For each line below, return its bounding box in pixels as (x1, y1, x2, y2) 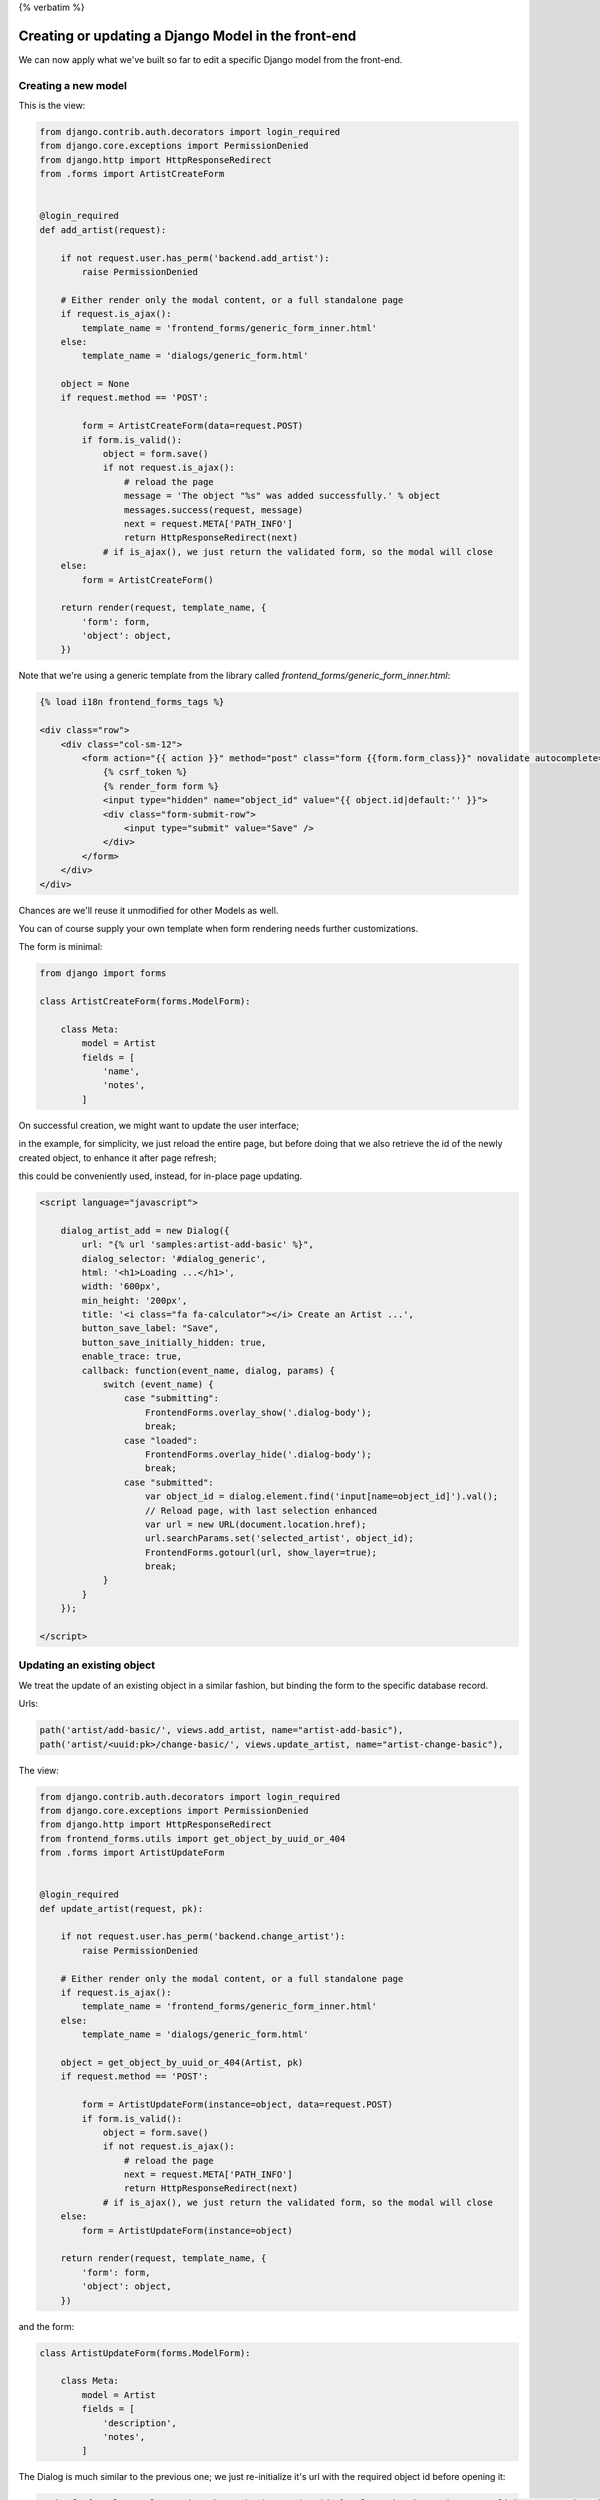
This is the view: (18, 100, 86, 112)
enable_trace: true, (81, 1351, 183, 1362)
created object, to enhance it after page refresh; (18, 1151, 217, 1164)
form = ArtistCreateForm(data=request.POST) (81, 420, 304, 432)
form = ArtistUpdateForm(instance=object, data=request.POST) (81, 2099, 394, 2110)
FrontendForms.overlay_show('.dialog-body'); (145, 1406, 372, 1418)
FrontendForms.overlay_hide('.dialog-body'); (145, 1448, 372, 1460)
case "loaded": (123, 1435, 199, 1446)
